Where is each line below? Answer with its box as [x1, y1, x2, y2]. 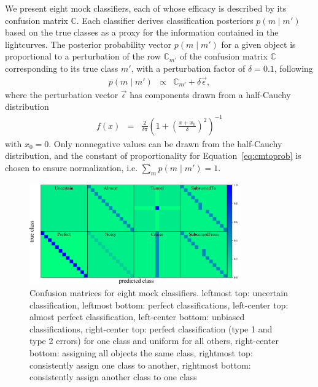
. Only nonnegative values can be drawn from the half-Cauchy [48, 137, 282, 150]
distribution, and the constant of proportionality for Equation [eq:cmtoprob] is [5, 149, 301, 162]
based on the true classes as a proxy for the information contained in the [5, 26, 279, 39]
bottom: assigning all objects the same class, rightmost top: [29, 347, 253, 359]
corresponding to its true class [5, 61, 118, 74]
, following [274, 61, 313, 74]
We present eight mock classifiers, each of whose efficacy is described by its [5, 2, 287, 14]
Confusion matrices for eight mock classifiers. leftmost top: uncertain [29, 286, 288, 299]
